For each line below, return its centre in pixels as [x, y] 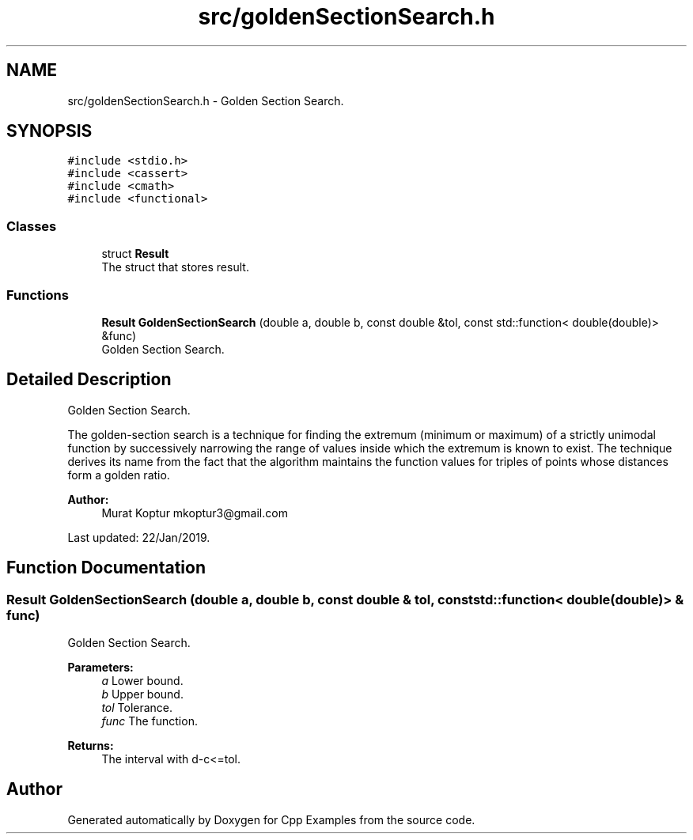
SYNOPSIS [49, 131]
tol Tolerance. [137, 708]
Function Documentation [106, 568]
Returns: [91, 745]
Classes [32, 226]
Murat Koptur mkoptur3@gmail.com [195, 513]
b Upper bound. [142, 694]
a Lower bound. [142, 681]
